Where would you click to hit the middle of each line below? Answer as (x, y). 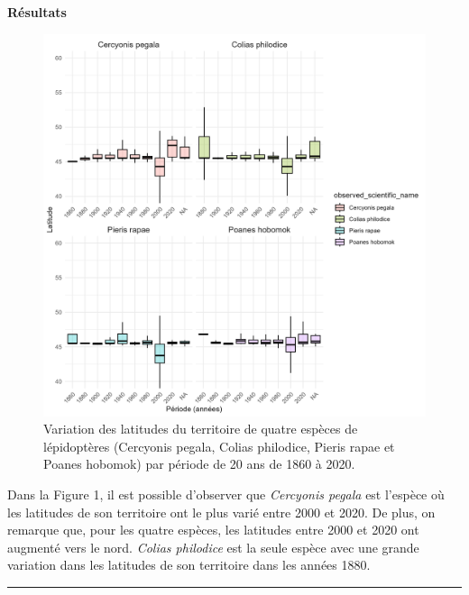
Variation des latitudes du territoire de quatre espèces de (201, 429)
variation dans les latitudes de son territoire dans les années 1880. (189, 565)
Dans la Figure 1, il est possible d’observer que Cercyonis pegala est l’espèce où (226, 494)
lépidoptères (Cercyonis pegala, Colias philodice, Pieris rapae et (219, 446)
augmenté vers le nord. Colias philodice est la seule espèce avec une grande (213, 547)
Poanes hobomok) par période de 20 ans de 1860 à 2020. (199, 464)
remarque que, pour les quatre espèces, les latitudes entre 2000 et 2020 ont (213, 530)
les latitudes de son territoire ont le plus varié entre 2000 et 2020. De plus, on (221, 512)
